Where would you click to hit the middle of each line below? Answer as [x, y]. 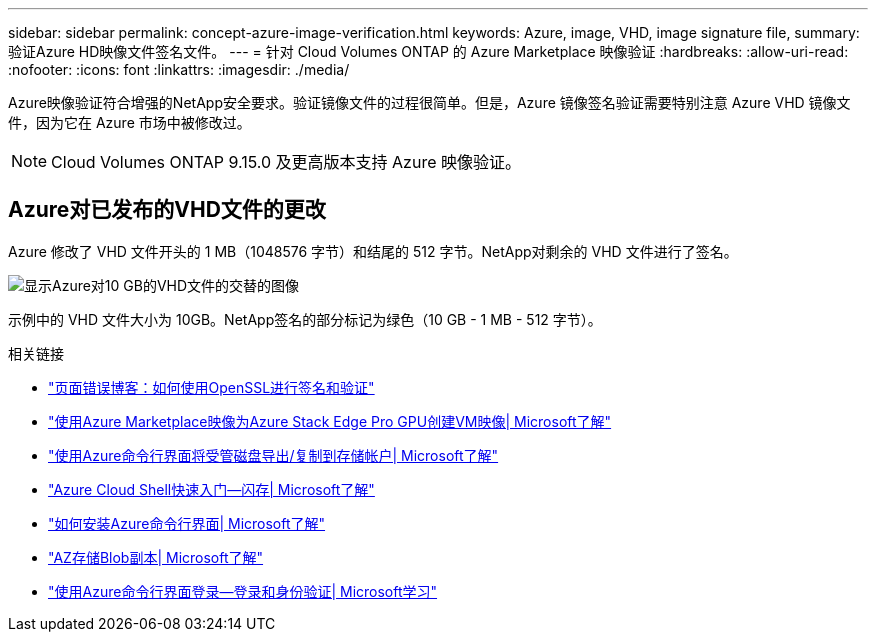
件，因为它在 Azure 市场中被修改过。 [129, 122]
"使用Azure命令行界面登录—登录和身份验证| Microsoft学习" [243, 591]
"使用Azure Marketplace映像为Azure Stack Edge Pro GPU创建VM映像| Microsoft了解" [330, 421]
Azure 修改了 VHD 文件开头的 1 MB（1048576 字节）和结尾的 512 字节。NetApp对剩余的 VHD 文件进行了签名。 [373, 251]
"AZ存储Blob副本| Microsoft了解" [156, 557]
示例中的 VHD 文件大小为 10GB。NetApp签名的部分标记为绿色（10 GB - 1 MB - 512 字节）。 [305, 319]
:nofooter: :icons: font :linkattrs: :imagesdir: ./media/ [179, 69]
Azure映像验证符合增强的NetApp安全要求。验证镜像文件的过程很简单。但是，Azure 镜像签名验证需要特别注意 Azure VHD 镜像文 [429, 102]
